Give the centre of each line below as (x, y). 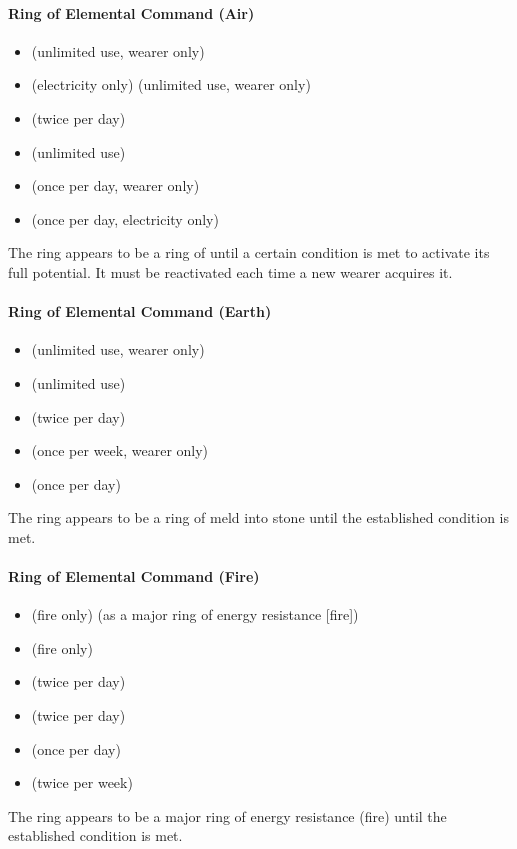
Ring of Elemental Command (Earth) (140, 311)
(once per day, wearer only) (115, 185)
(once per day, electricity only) (125, 218)
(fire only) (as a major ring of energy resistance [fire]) (195, 614)
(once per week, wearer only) (120, 450)
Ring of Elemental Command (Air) (131, 12)
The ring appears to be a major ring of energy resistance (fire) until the (227, 815)
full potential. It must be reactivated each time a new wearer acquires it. (230, 271)
